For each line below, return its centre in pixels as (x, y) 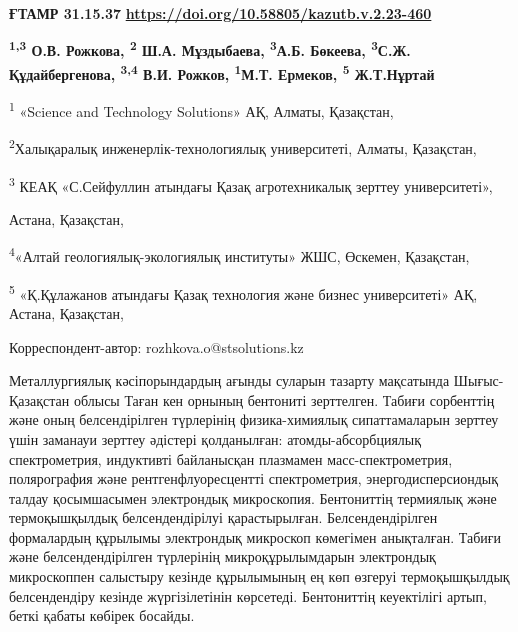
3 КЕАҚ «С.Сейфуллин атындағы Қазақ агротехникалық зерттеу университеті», (251, 184)
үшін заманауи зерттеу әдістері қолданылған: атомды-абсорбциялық (215, 438)
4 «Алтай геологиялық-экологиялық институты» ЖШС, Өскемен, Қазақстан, (239, 255)
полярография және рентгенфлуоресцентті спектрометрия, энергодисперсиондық (253, 478)
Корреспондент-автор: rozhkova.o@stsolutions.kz (156, 346)
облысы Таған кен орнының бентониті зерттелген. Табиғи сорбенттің (284, 399)
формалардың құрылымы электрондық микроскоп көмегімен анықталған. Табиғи (255, 536)
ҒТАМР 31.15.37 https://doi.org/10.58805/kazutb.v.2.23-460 (220, 13)
